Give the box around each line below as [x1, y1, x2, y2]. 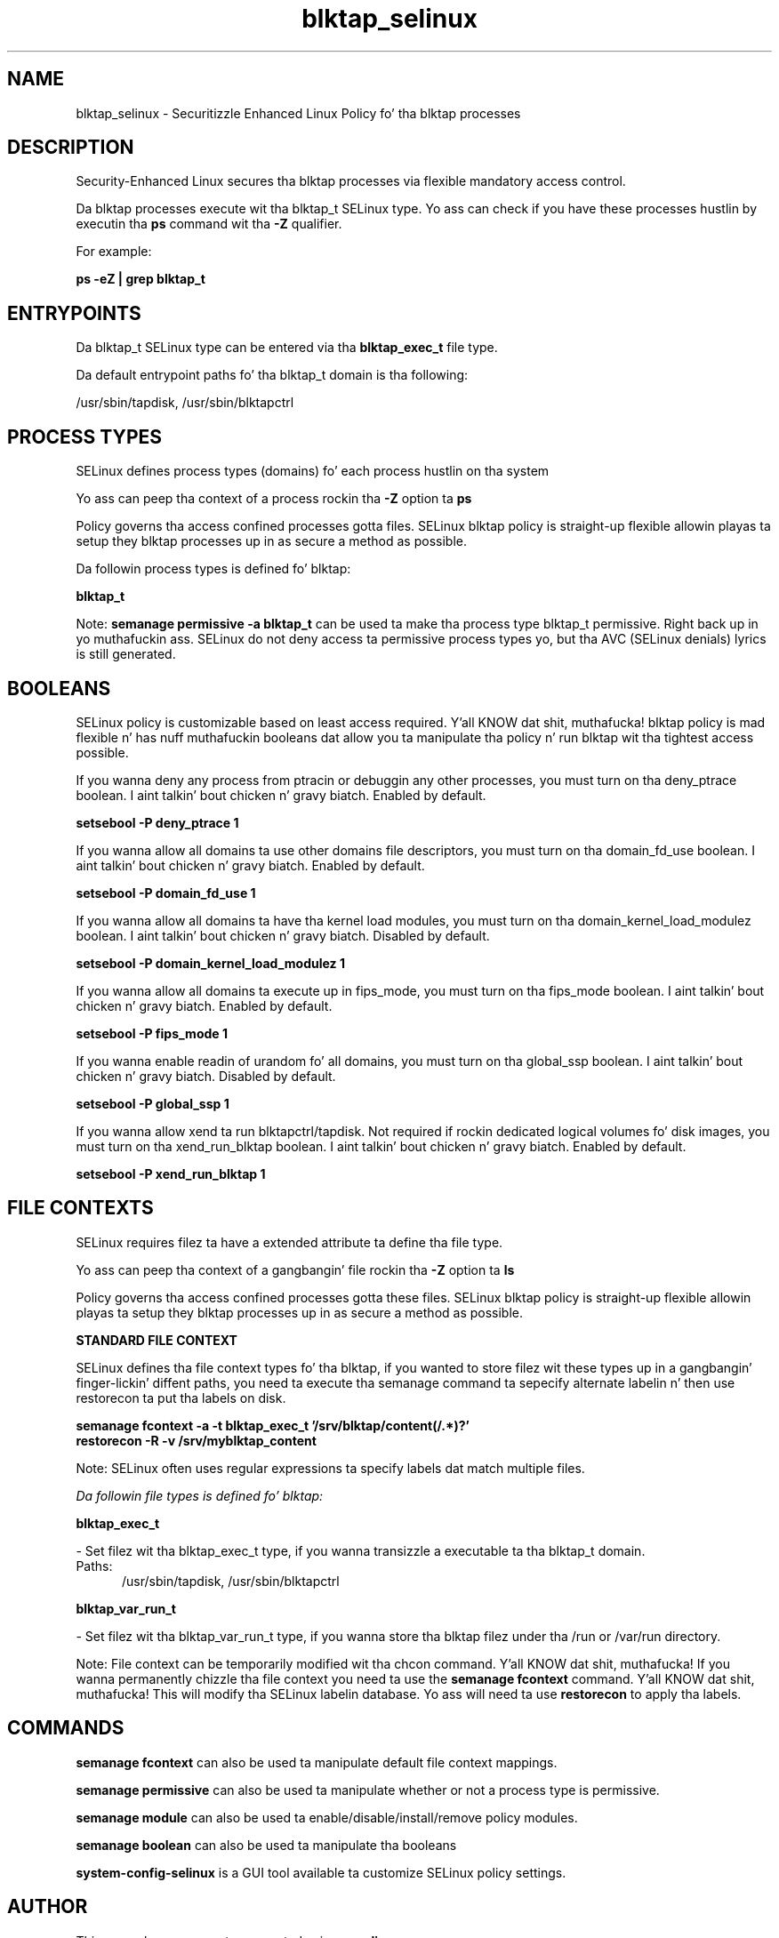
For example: [76, 244, 152, 260]
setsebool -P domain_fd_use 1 [76, 885, 256, 901]
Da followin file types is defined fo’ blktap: [76, 1487, 324, 1503]
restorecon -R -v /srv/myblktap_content [76, 1432, 317, 1448]
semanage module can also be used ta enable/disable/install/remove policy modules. [76, 1809, 578, 1825]
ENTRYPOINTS [7, 301, 141, 324]
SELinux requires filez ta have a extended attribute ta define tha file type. [76, 1234, 503, 1250]
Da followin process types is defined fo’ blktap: [76, 561, 351, 577]
